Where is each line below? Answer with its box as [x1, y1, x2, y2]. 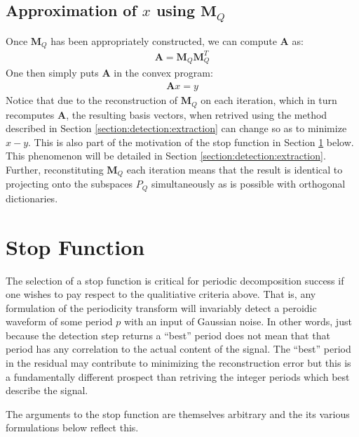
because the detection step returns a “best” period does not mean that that [6, 327, 330, 342]
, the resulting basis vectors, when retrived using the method [66, 107, 327, 122]
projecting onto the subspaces [6, 176, 133, 191]
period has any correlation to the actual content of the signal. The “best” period [6, 341, 351, 356]
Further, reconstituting [6, 162, 104, 176]
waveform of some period [6, 314, 113, 329]
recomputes [6, 107, 55, 122]
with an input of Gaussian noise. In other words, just [123, 314, 352, 329]
